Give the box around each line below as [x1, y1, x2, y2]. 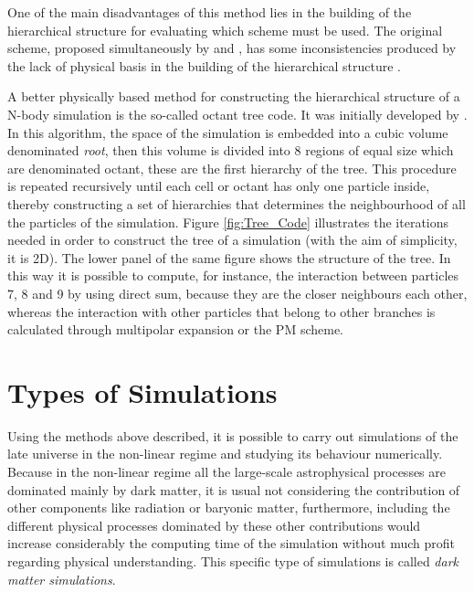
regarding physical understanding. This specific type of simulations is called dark [7, 551, 459, 570]
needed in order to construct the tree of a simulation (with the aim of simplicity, [7, 230, 458, 249]
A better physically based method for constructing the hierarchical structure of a [7, 87, 460, 106]
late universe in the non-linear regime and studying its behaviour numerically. [7, 444, 443, 463]
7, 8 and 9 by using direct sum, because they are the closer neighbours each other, [7, 283, 468, 302]
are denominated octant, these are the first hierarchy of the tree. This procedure [7, 158, 457, 177]
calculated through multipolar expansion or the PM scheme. [7, 320, 343, 339]
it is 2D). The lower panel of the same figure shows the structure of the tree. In [7, 248, 451, 267]
